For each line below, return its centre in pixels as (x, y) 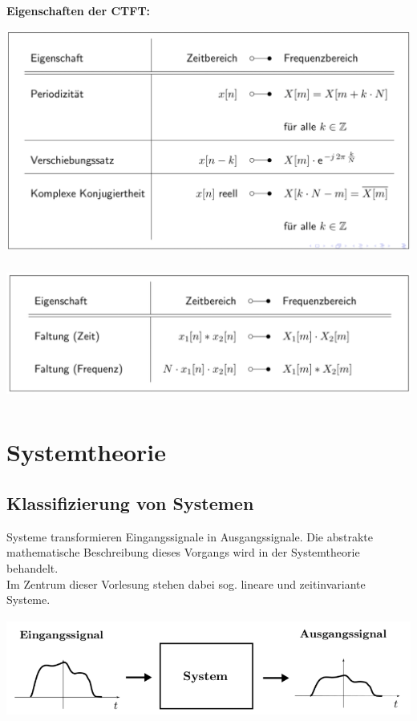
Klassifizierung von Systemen (130, 502)
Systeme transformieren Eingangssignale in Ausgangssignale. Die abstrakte (190, 536)
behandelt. (32, 567)
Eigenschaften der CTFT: (79, 10)
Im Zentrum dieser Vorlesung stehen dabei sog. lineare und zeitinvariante (186, 583)
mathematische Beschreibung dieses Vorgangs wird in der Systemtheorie (183, 552)
